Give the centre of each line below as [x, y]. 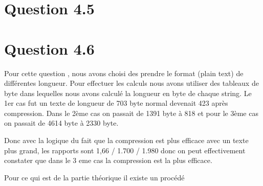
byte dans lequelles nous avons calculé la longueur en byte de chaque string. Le [128, 93]
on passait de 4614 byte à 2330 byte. [61, 123]
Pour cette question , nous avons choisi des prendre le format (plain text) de [124, 73]
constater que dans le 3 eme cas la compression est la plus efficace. [108, 160]
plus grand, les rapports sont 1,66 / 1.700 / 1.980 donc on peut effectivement [125, 150]
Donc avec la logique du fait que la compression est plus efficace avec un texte [126, 140]
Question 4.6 [49, 48]
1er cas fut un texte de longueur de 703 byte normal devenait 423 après [116, 103]
